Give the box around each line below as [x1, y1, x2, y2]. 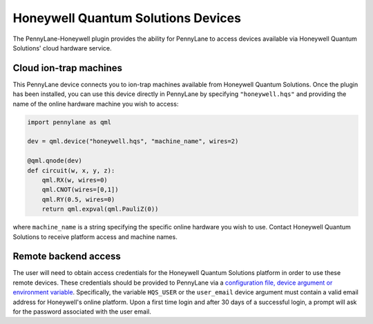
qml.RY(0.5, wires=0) [41, 196, 115, 203]
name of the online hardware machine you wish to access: [12, 99, 179, 108]
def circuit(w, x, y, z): [27, 166, 115, 174]
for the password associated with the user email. [12, 307, 151, 316]
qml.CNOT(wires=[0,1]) [41, 186, 119, 193]
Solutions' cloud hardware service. [12, 44, 112, 52]
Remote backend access [12, 251, 121, 263]
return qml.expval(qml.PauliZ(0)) [41, 205, 159, 213]
